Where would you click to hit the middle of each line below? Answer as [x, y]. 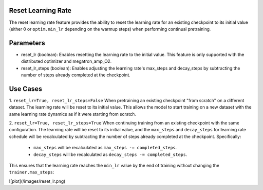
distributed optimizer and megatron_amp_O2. [66, 61]
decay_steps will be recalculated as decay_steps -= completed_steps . [110, 154]
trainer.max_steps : [32, 172]
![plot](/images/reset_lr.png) [37, 181]
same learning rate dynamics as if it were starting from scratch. [73, 114]
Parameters [27, 43]
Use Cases [26, 89]
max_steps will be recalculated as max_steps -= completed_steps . [105, 148]
